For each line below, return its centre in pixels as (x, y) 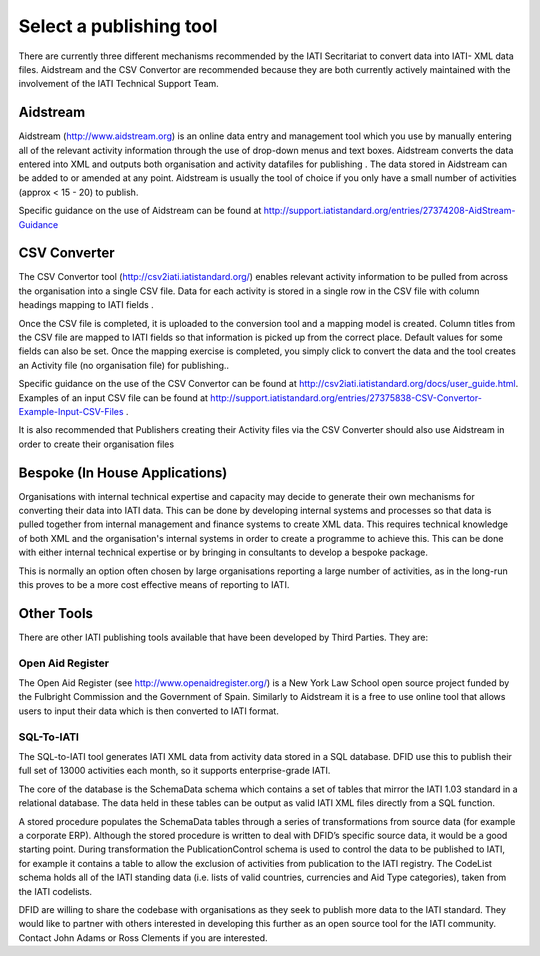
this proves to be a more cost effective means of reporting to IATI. (154, 585)
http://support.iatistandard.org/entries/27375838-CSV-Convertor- (346, 397)
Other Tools (56, 613)
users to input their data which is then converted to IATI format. (148, 711)
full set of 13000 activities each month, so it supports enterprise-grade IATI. (174, 771)
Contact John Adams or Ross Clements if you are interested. (143, 937)
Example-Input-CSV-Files (71, 411)
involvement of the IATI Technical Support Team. (118, 84)
